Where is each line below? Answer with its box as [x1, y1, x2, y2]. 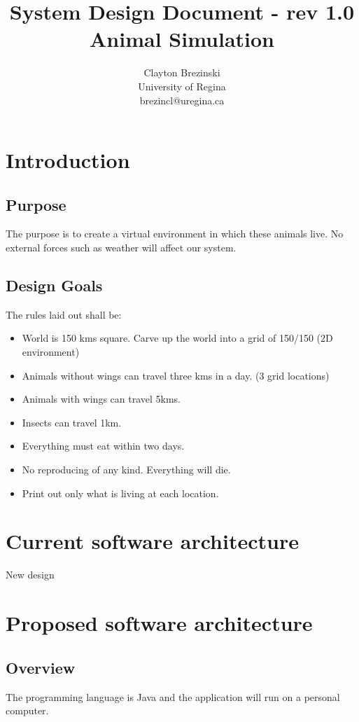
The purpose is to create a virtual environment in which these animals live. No [6, 226, 344, 241]
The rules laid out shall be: [6, 307, 122, 321]
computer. [6, 703, 49, 718]
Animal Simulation [90, 25, 274, 53]
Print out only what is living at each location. [22, 485, 219, 500]
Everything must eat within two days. [22, 438, 185, 453]
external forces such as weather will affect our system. [6, 240, 237, 255]
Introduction [6, 146, 130, 174]
